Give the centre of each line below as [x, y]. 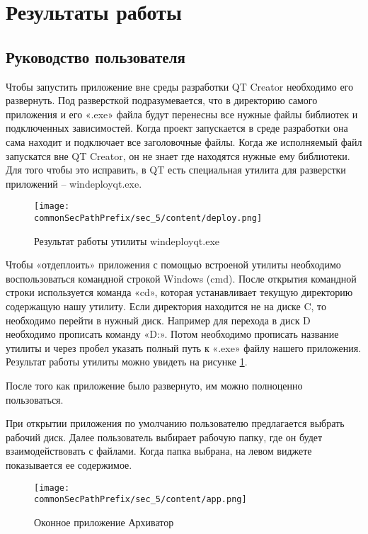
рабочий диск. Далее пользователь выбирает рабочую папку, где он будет [164, 437]
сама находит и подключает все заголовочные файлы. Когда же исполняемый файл [184, 141]
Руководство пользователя [96, 56]
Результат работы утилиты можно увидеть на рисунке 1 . [127, 362]
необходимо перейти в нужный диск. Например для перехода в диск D [158, 320]
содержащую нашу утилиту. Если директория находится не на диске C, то [166, 306]
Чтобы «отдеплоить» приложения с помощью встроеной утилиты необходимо [173, 265]
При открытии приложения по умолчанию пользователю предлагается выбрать [175, 423]
